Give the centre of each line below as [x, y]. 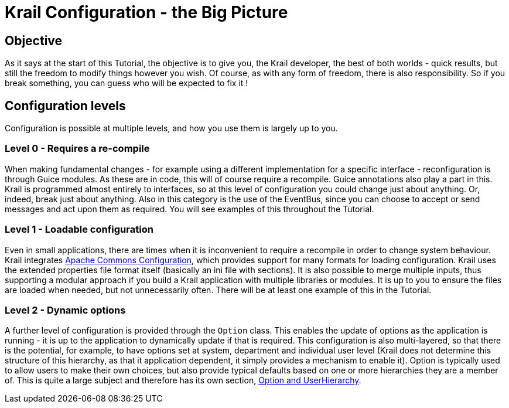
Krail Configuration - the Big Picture [146, 12]
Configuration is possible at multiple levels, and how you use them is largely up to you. [171, 128]
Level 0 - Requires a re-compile [77, 149]
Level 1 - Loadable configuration [79, 229]
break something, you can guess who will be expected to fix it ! [127, 83]
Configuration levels [65, 106]
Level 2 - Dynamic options [65, 310]
